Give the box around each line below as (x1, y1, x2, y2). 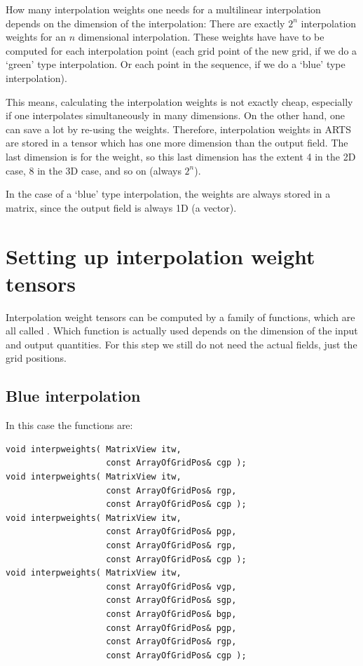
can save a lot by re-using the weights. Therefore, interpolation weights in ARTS (6, 121, 351, 136)
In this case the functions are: (6, 418, 133, 433)
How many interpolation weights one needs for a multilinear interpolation (6, 2, 321, 16)
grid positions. (6, 351, 67, 365)
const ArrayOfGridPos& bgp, (106, 609, 237, 619)
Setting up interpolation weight (6, 241, 315, 270)
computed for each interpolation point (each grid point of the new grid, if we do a (6, 43, 357, 57)
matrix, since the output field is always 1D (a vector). (6, 200, 237, 215)
